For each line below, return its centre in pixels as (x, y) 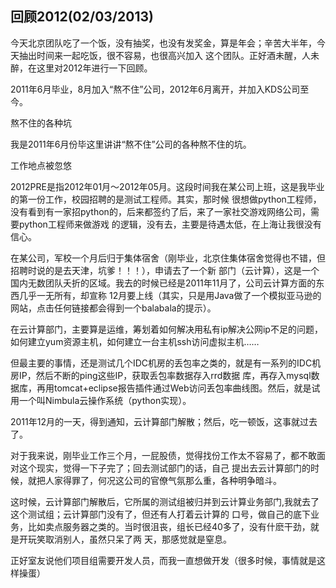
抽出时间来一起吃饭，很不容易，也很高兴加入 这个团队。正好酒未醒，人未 (169, 55)
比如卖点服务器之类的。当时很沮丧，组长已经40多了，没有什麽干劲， (169, 526)
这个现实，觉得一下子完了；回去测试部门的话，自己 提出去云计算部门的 (164, 468)
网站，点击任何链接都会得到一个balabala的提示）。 (113, 308)
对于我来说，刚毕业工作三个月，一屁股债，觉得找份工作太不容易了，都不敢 (163, 455)
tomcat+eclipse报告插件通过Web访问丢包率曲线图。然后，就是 (182, 388)
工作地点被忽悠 (41, 165)
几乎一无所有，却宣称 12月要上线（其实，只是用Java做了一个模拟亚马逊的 (170, 295)
